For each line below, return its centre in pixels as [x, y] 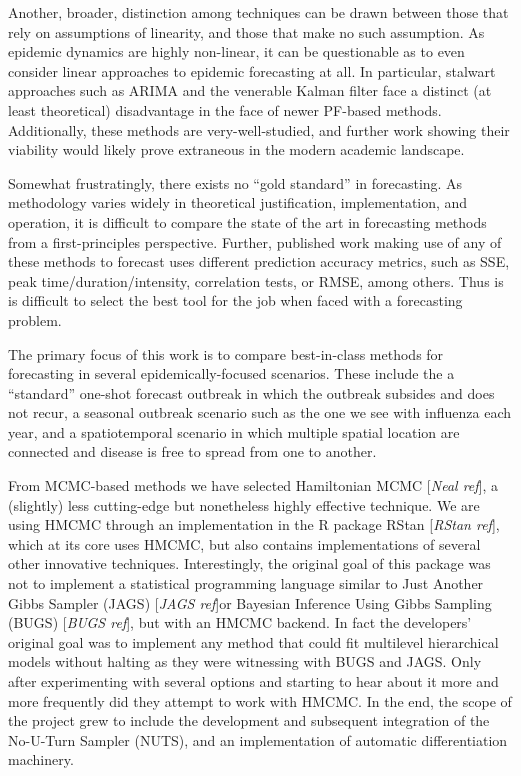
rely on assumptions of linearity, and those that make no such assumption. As [246, 31]
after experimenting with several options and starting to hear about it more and [253, 681]
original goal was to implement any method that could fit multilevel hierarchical [253, 641]
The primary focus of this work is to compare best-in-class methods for [226, 353]
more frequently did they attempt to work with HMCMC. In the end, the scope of [260, 700]
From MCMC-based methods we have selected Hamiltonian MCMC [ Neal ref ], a [253, 485]
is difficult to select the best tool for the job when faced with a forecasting [235, 300]
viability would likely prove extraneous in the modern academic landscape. [236, 149]
